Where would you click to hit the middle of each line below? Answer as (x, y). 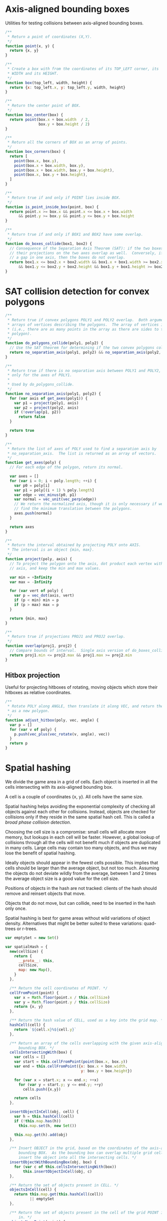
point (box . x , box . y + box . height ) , (51, 175)
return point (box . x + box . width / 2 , (50, 120)
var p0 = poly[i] (32, 486)
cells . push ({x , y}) (42, 1089)
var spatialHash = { (27, 947)
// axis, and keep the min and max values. (55, 568)
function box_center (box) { (34, 115)
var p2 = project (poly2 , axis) (46, 408)
